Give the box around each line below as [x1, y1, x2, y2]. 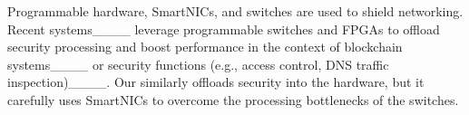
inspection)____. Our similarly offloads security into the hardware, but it [7, 72, 425, 91]
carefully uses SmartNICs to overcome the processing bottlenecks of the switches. [7, 90, 459, 109]
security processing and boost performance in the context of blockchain [7, 37, 403, 56]
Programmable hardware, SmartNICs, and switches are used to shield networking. [7, 2, 464, 20]
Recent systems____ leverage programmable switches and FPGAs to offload [7, 19, 440, 38]
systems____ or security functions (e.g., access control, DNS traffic [7, 54, 389, 73]
